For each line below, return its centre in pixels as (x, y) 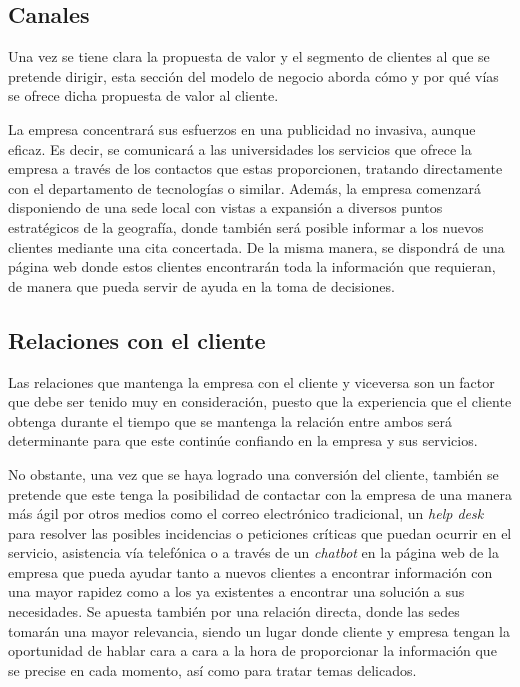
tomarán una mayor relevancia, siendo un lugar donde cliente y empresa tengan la (259, 630)
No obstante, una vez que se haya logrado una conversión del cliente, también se (253, 473)
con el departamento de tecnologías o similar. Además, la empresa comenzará (244, 187)
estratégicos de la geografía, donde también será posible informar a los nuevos (246, 226)
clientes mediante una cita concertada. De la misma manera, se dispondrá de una (256, 246)
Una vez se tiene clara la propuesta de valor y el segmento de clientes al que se (249, 56)
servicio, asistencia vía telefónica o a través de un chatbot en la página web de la (253, 552)
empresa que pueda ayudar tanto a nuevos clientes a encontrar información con (250, 571)
